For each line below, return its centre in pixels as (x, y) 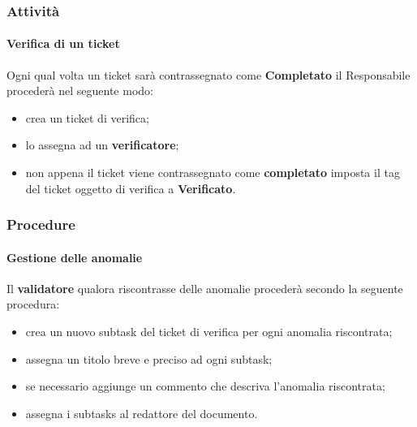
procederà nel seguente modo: (80, 91)
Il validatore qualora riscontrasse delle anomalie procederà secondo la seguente (205, 288)
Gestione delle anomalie (75, 257)
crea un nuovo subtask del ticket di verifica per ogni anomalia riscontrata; (209, 332)
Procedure (41, 224)
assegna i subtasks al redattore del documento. (142, 413)
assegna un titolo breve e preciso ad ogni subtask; (149, 358)
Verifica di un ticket (63, 43)
